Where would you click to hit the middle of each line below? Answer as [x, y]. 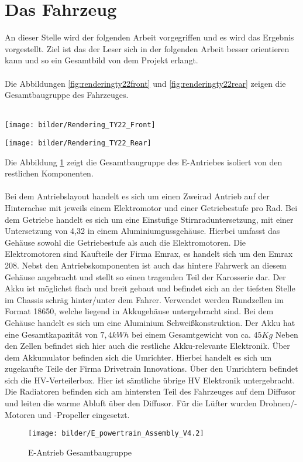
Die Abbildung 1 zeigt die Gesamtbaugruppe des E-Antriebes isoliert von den [144, 162]
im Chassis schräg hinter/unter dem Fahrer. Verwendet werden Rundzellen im [144, 299]
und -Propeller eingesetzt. [84, 414]
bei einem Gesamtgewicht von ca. [191, 334]
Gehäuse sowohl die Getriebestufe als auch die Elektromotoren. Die [125, 242]
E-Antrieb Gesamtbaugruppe [80, 452]
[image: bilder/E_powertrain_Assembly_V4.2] [116, 434]
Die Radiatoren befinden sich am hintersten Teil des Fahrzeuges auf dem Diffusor [150, 391]
